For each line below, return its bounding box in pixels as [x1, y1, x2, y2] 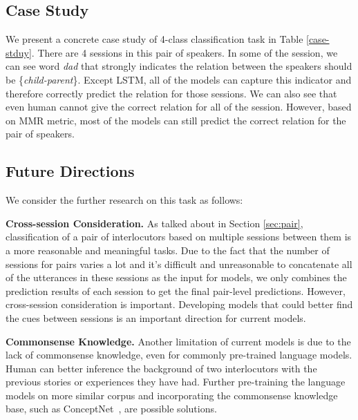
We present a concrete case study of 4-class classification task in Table [6, 32, 303, 46]
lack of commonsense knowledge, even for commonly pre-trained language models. [6, 347, 352, 362]
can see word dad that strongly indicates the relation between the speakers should [6, 59, 352, 73]
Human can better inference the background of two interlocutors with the [6, 361, 317, 375]
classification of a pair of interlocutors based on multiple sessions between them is [6, 229, 352, 244]
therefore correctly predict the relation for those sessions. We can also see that [6, 86, 337, 100]
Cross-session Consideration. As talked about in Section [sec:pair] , [6, 216, 303, 230]
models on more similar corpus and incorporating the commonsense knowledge [6, 388, 338, 402]
